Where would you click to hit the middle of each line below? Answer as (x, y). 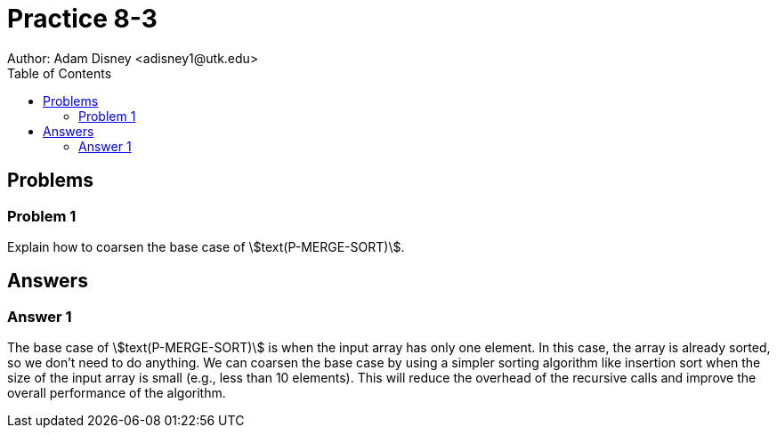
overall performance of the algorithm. (117, 393)
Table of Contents (60, 73)
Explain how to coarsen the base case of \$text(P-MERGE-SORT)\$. (206, 246)
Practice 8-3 (82, 19)
